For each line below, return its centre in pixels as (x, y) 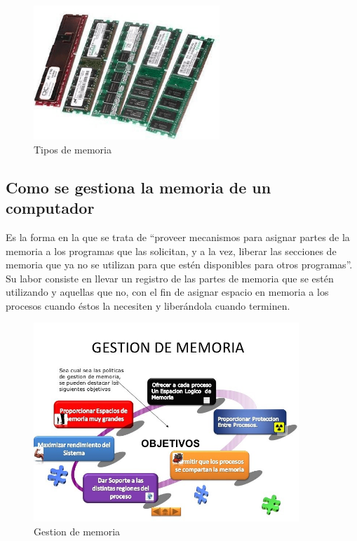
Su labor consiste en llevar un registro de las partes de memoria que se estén (170, 278)
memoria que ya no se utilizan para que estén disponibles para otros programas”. (179, 265)
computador (50, 208)
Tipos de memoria (73, 149)
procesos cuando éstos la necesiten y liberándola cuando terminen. (148, 305)
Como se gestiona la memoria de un (139, 187)
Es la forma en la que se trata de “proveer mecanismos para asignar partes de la (178, 237)
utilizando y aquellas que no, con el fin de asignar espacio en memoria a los (167, 292)
